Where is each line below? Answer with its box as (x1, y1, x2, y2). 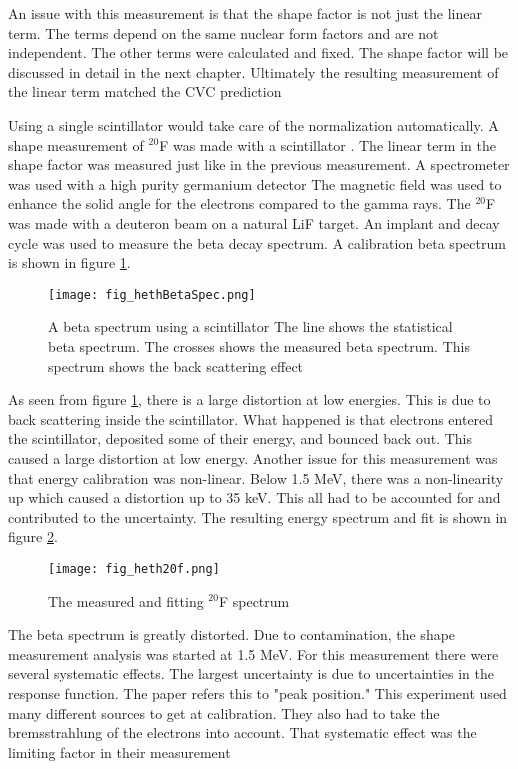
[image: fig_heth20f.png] (48, 561, 220, 576)
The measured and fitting (48, 590, 204, 611)
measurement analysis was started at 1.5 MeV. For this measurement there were (8, 643, 499, 664)
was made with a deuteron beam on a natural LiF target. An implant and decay (8, 212, 500, 233)
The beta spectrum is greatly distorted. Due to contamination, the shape (8, 624, 456, 645)
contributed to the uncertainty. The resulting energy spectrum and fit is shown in (8, 506, 508, 527)
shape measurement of (8, 134, 144, 155)
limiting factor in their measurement (8, 741, 231, 762)
